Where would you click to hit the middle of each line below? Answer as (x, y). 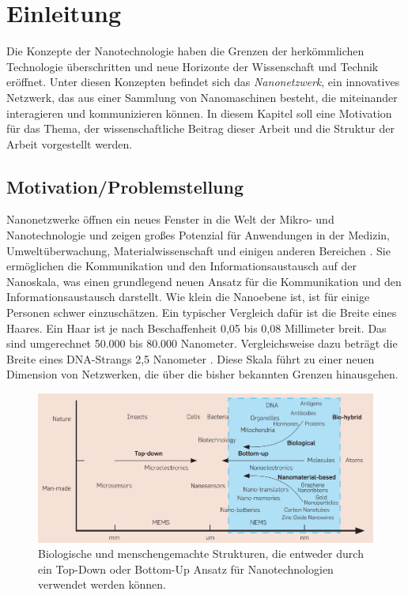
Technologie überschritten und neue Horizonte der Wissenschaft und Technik (193, 66)
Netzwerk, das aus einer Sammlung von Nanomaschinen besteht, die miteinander (202, 97)
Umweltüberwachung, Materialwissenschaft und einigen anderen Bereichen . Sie (198, 250)
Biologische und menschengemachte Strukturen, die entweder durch (201, 554)
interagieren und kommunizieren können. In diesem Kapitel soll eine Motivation (199, 113)
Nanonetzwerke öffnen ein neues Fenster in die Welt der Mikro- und (170, 219)
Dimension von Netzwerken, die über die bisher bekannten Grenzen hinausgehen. (202, 374)
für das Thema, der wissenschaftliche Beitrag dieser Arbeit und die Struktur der (200, 128)
